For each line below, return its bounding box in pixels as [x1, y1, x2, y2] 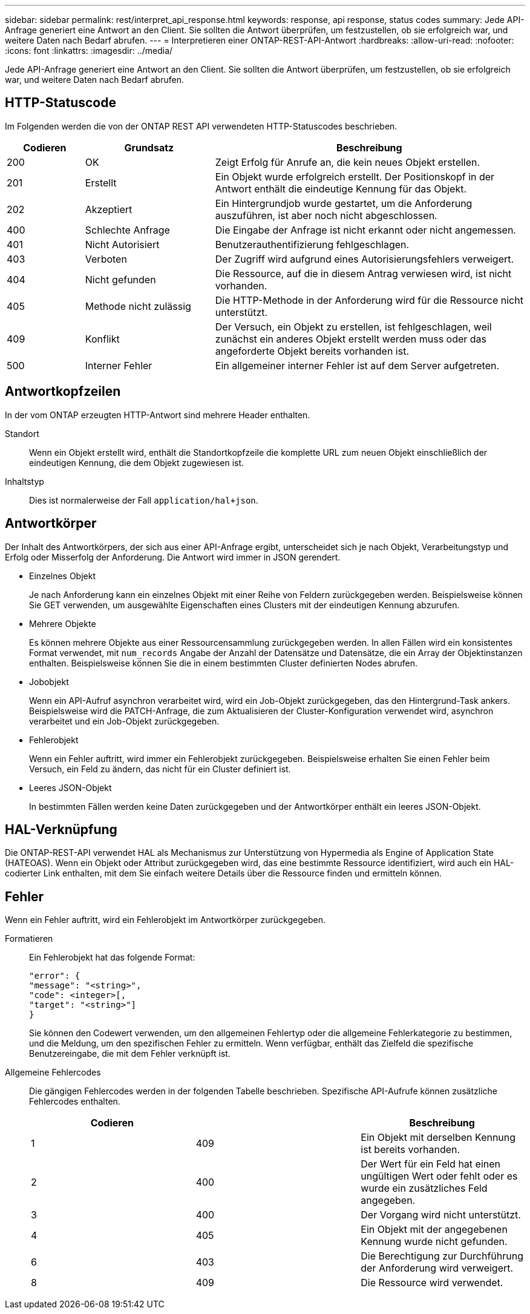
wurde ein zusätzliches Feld [361, 1182, 488, 1195]
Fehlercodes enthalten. [29, 1096, 120, 1107]
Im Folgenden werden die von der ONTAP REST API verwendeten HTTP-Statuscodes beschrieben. [5, 120, 398, 131]
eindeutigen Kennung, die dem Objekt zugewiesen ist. [29, 457, 244, 468]
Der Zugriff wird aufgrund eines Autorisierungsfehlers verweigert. [215, 252, 514, 265]
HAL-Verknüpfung [5, 821, 117, 837]
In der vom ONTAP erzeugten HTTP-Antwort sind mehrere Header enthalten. [5, 409, 310, 420]
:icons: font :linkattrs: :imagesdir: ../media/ [5, 45, 173, 56]
